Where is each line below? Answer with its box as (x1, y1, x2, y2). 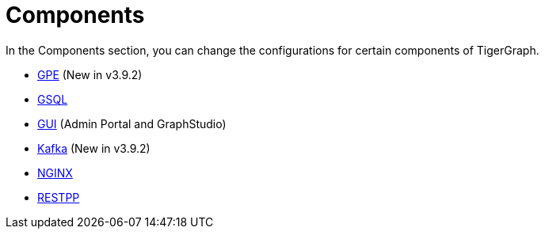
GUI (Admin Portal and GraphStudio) (37, 116, 227, 131)
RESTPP (37, 190, 80, 204)
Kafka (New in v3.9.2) (37, 141, 151, 155)
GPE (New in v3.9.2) (37, 67, 143, 81)
